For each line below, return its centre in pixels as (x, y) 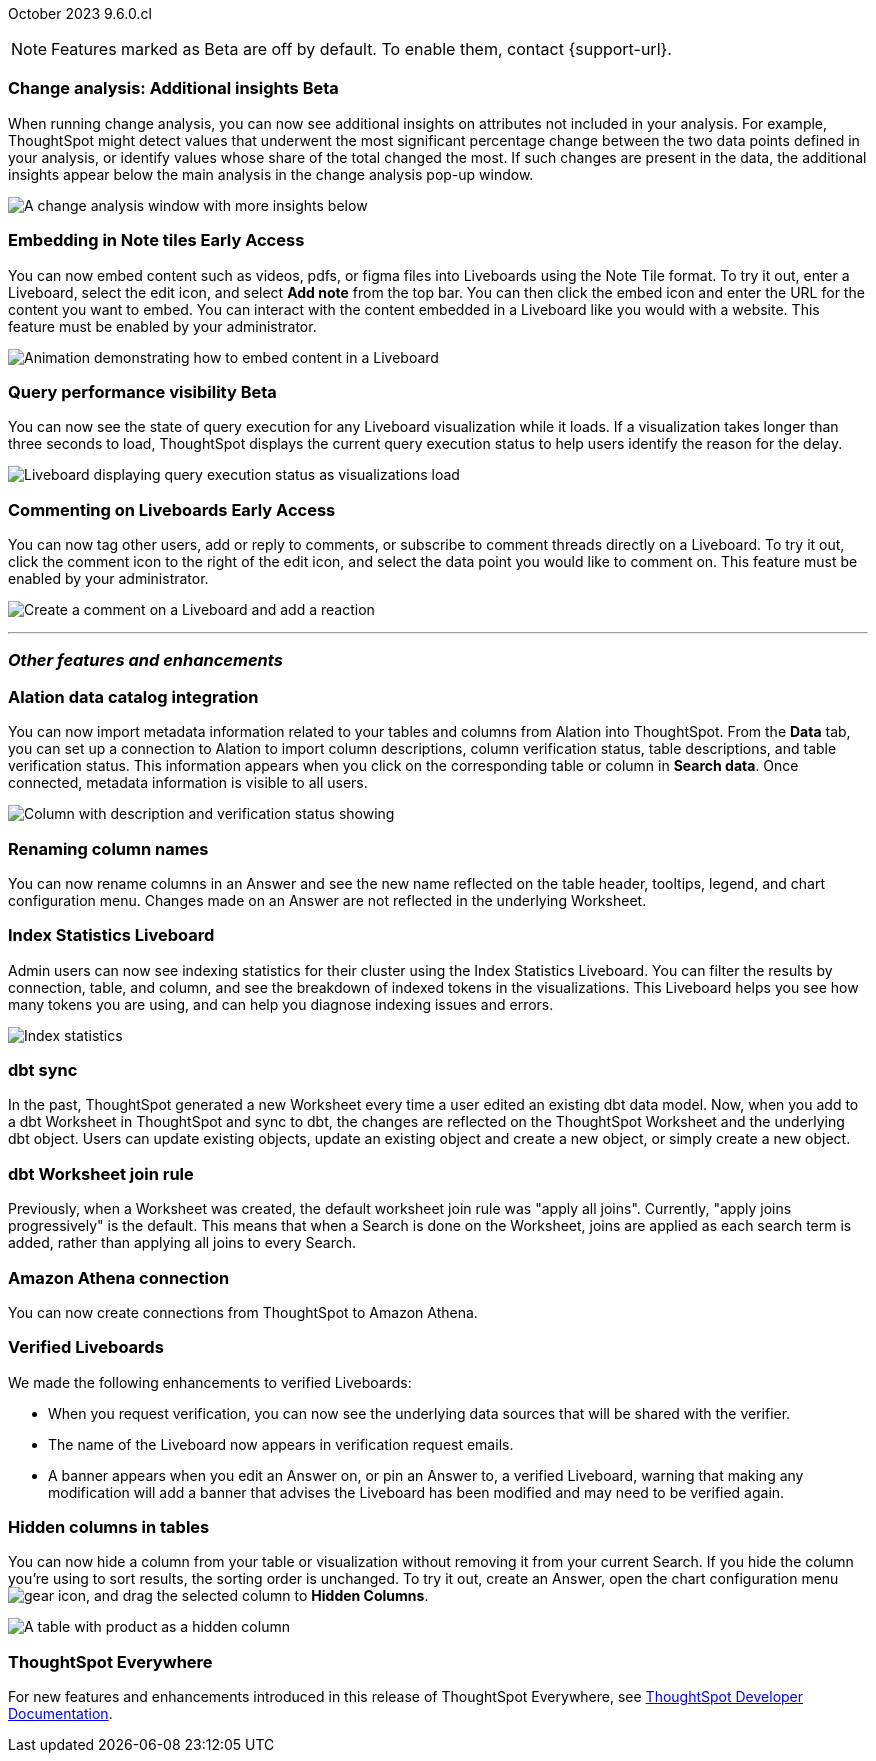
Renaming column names (108, 848)
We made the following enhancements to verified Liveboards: (210, 1382)
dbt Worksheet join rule (101, 1173)
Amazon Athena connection (119, 1277)
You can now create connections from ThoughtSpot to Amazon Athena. (243, 1312)
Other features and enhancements (145, 660)
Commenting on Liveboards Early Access (172, 509)
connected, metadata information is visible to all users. (188, 783)
